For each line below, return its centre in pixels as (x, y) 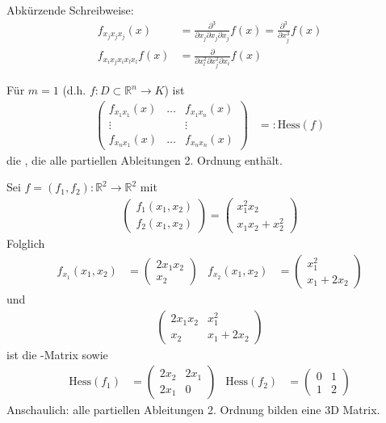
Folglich (26, 243)
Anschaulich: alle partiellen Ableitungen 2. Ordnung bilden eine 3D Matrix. (193, 410)
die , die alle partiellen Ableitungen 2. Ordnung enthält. (145, 159)
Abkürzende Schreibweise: (70, 10)
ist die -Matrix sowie (57, 354)
